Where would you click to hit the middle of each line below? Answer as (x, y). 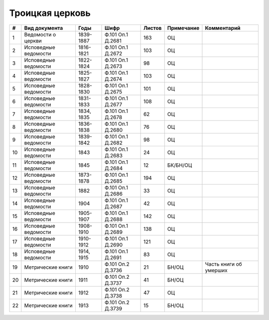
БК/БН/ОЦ (180, 165)
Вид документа (44, 28)
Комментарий (223, 28)
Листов (152, 28)
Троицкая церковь (50, 13)
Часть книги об (223, 264)
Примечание (183, 28)
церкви (33, 41)
